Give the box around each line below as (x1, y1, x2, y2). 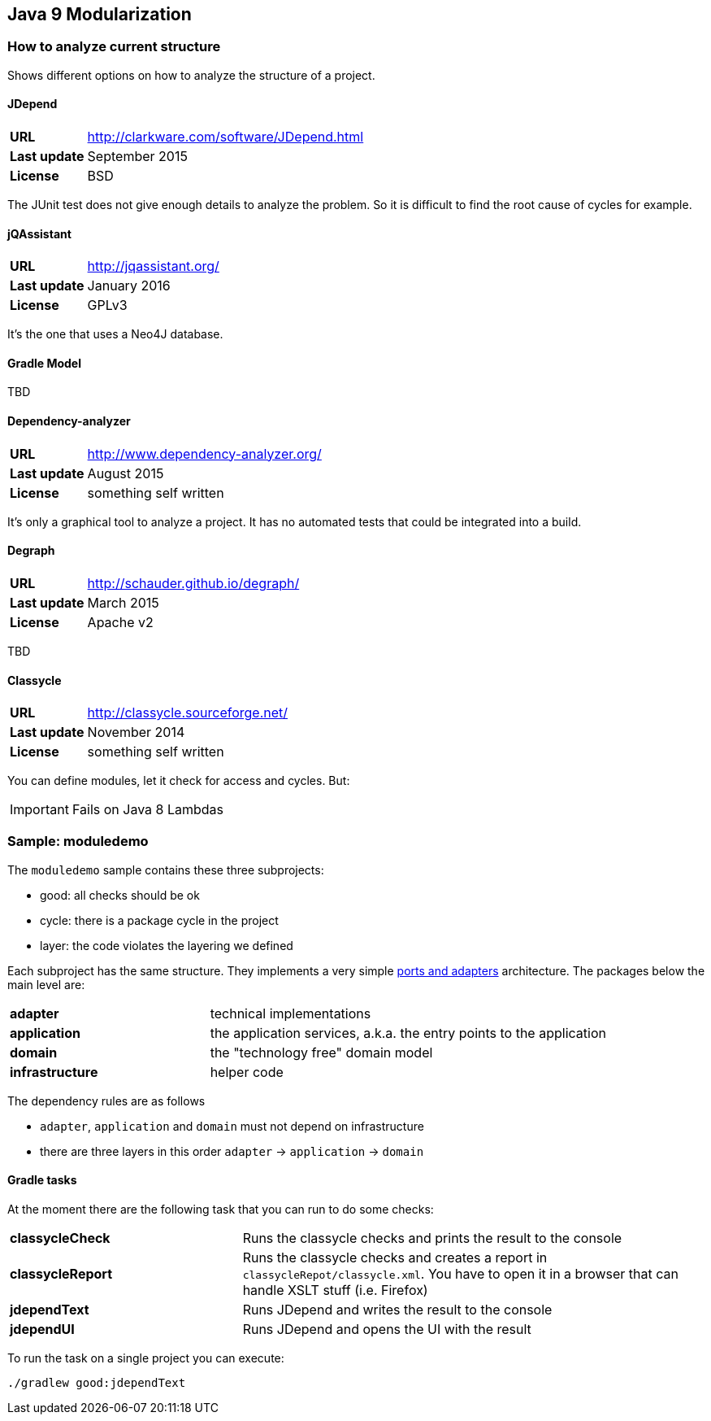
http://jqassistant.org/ (87, 258, 219, 275)
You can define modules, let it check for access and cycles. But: (7, 774, 350, 788)
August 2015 (87, 464, 164, 482)
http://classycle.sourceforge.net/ (87, 704, 288, 721)
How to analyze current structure (7, 38, 221, 55)
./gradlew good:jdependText (7, 1376, 186, 1390)
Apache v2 (87, 613, 154, 630)
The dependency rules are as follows (7, 1093, 206, 1108)
